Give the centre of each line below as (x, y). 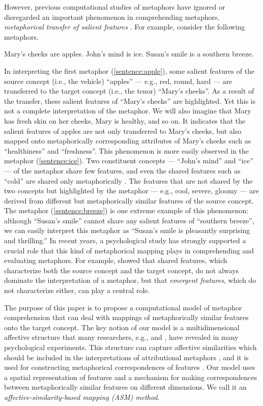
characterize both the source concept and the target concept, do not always (122, 270)
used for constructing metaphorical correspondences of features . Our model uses (130, 367)
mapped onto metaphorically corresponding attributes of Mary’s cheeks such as (128, 141)
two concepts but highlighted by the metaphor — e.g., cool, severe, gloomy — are (131, 191)
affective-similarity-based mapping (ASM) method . (82, 397)
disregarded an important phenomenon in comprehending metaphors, (112, 17)
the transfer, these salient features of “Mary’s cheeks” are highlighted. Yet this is (130, 100)
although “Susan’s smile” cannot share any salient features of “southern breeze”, (129, 220)
